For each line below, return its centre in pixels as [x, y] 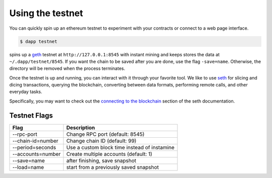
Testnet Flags [31, 115]
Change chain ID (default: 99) [101, 141]
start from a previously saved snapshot [113, 167]
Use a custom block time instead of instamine [120, 147]
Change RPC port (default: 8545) [105, 134]
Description [81, 127]
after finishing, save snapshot [101, 160]
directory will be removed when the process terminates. [67, 68]
